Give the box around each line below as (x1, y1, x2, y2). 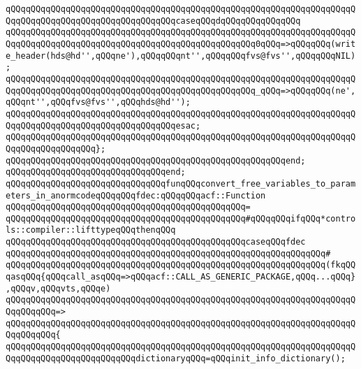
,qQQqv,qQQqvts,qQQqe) (6, 283, 111, 294)
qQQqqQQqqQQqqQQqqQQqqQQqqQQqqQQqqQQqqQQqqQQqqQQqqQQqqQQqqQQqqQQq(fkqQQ (6, 260, 356, 270)
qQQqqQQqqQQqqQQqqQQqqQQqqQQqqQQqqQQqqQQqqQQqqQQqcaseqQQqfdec (6, 237, 306, 247)
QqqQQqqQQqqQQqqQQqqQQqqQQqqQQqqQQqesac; (6, 120, 201, 131)
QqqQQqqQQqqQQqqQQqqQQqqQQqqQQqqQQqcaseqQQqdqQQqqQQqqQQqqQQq (6, 15, 301, 26)
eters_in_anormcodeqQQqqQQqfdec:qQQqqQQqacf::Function (6, 190, 266, 201)
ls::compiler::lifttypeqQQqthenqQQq (6, 225, 176, 236)
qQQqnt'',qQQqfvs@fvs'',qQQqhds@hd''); (6, 97, 191, 108)
